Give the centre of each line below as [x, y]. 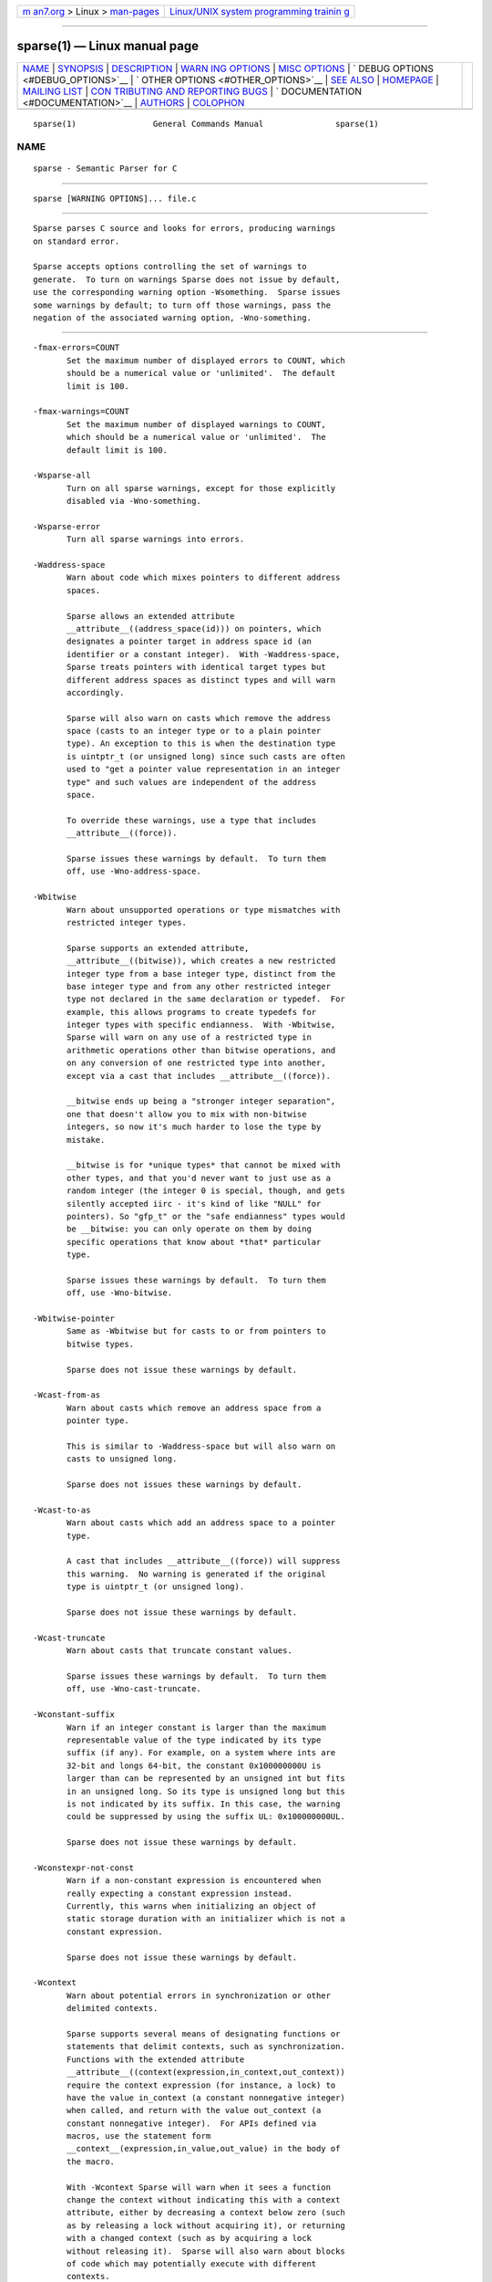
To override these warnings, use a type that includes [192, 820]
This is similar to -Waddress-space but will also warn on [201, 1446]
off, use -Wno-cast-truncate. [134, 1689]
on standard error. [77, 241]
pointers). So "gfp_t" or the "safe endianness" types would [206, 1216]
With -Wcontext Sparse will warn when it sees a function [199, 2187]
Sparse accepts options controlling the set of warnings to [170, 267]
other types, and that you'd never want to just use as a [199, 1178]
